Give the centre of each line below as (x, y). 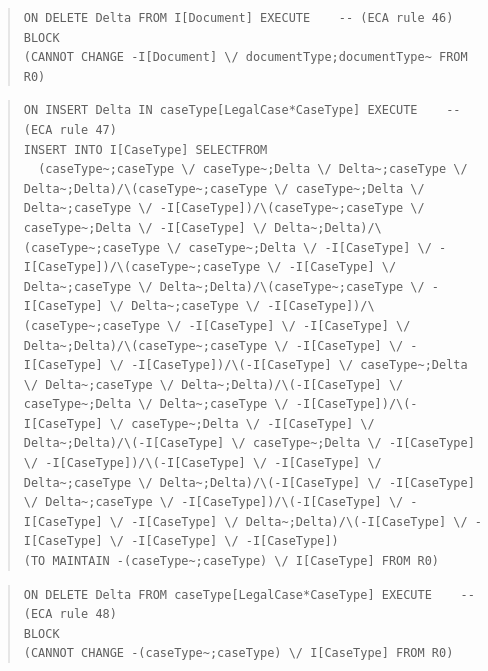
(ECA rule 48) (70, 614)
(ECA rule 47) (70, 129)
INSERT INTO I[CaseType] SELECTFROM (145, 149)
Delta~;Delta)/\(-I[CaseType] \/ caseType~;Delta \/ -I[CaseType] (249, 443)
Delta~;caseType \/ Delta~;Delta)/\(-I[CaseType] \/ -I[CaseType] (249, 482)
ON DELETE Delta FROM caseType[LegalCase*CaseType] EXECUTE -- (249, 594)
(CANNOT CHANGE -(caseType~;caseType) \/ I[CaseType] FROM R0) (238, 653)
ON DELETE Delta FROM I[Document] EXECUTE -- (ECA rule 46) (238, 18)
